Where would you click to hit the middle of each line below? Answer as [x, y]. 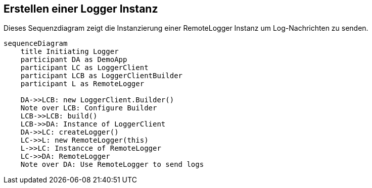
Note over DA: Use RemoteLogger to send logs [112, 165]
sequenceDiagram [36, 44]
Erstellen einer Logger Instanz [81, 9]
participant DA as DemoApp [74, 60]
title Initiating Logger [69, 52]
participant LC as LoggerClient [84, 68]
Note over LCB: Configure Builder [89, 108]
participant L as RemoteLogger [82, 84]
